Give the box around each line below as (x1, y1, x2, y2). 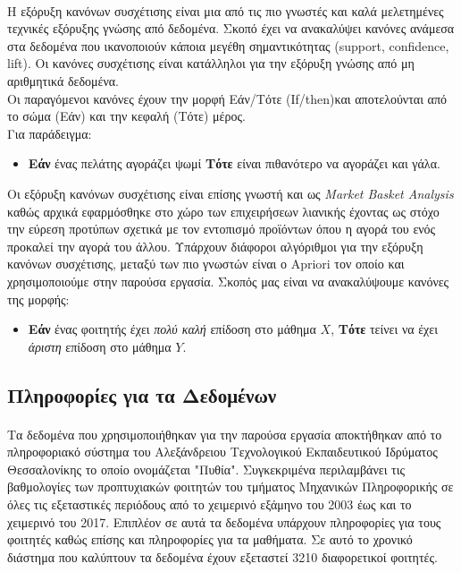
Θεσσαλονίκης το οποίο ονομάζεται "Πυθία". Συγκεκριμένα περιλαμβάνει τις (7, 459, 405, 478)
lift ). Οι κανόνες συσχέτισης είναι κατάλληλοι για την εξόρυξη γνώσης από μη (7, 54, 415, 73)
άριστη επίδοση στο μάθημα (28, 337, 172, 355)
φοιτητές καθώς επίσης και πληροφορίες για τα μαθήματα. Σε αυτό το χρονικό (7, 530, 413, 549)
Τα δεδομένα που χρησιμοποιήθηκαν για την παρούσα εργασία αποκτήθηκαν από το (7, 424, 442, 443)
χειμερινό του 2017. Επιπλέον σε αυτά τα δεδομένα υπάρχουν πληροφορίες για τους (7, 512, 441, 531)
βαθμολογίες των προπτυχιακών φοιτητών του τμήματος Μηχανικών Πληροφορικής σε (7, 477, 454, 496)
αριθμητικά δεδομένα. (7, 71, 119, 90)
